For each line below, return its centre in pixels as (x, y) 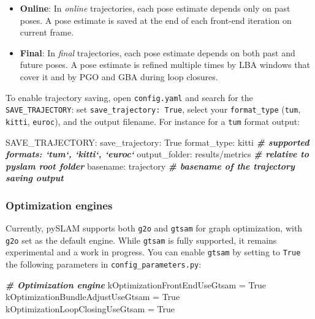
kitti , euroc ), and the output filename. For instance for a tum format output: (153, 121)
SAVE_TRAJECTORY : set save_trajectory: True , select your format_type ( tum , (153, 109)
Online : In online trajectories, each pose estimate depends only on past (155, 8)
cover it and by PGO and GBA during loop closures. (119, 76)
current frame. (47, 32)
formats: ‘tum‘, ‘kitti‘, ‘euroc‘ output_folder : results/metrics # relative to (157, 154)
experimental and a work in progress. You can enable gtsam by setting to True (153, 252)
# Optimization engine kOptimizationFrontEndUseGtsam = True (136, 284)
